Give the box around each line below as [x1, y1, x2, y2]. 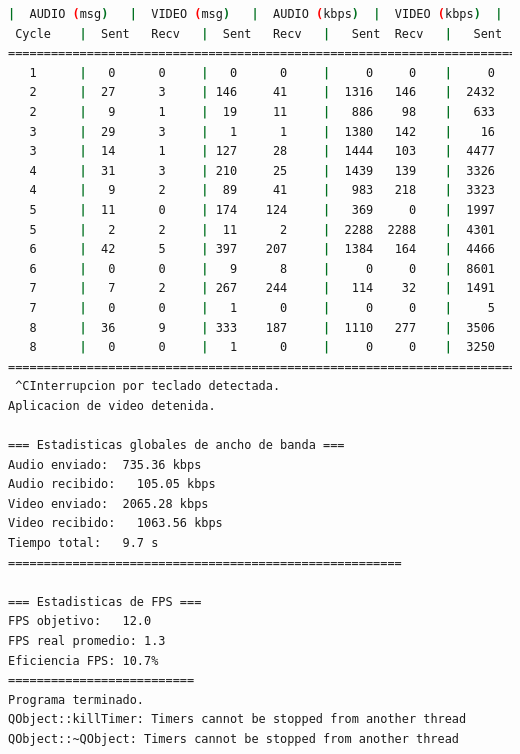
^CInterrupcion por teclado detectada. [15, 379, 281, 394]
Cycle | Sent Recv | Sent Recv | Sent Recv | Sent [15, 26, 503, 41]
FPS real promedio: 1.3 [8, 634, 166, 648]
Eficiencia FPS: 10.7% [8, 653, 159, 668]
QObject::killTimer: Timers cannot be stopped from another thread [8, 712, 467, 727]
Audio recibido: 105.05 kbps [8, 477, 216, 492]
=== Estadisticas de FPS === [8, 594, 202, 609]
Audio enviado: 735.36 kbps [8, 457, 202, 472]
